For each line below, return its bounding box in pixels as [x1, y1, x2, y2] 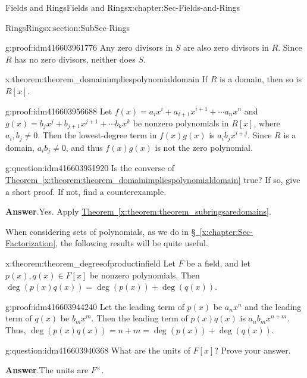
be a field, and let [186, 256, 250, 269]
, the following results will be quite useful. [55, 237, 208, 249]
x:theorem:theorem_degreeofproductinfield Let [5, 256, 176, 269]
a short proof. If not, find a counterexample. [5, 185, 167, 197]
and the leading [245, 300, 302, 312]
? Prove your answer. [214, 343, 291, 356]
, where [253, 117, 280, 129]
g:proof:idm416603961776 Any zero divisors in [5, 41, 173, 54]
